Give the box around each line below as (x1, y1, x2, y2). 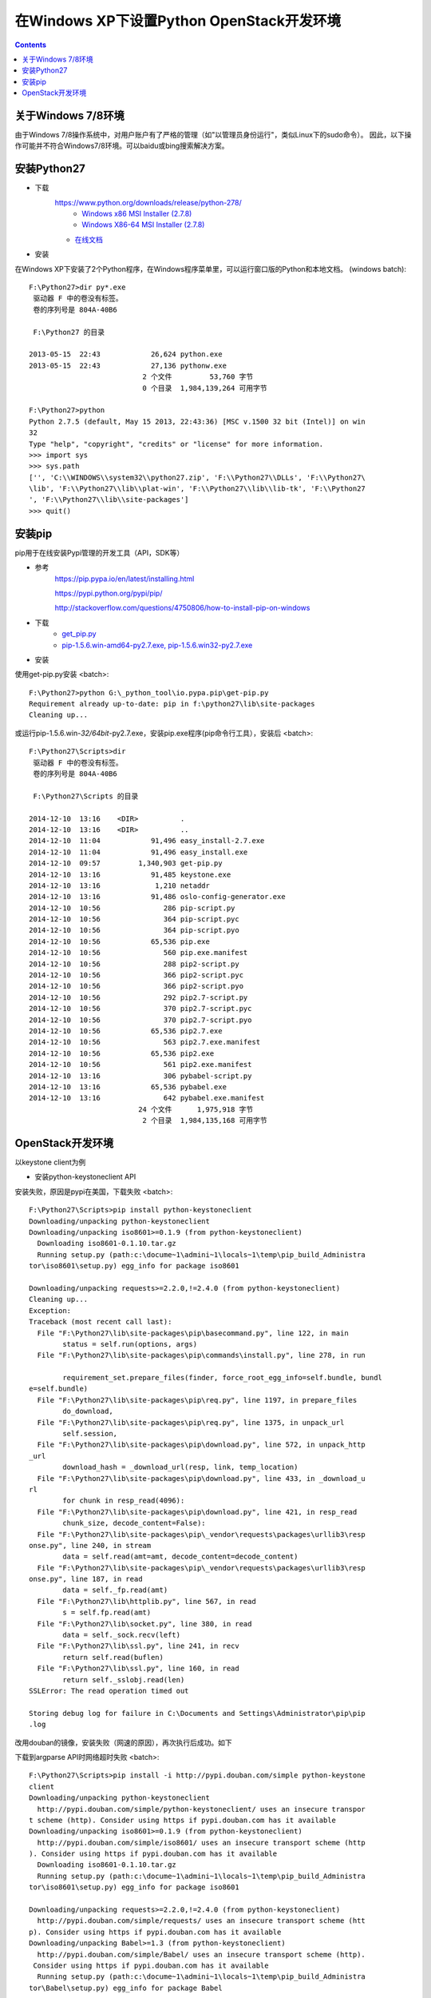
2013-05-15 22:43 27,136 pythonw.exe (29, 360, 227, 370)
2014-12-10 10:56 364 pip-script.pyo (29, 925, 239, 935)
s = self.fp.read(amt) (62, 1608, 152, 1618)
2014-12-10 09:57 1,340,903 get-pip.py (29, 859, 223, 868)
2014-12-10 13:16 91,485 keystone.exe (29, 870, 231, 879)
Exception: (29, 1306, 72, 1315)
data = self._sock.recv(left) (62, 1630, 181, 1640)
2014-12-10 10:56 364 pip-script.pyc (29, 915, 239, 924)
